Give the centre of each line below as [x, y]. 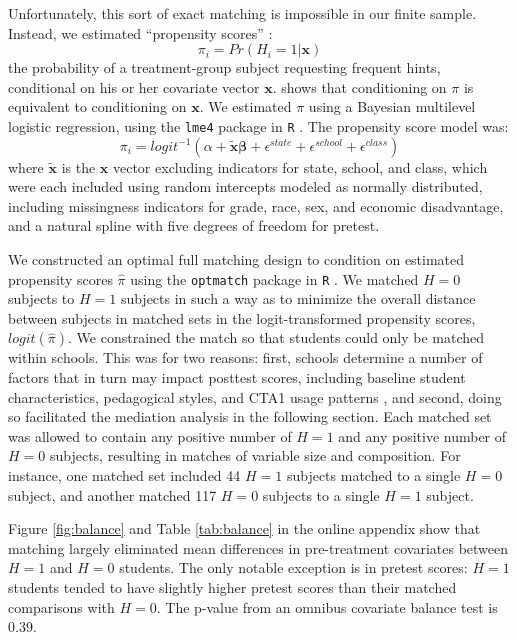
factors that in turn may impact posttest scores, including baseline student [237, 377]
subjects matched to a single [373, 475]
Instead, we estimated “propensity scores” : [140, 32]
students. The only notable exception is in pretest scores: [293, 567]
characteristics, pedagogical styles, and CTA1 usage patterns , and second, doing [255, 396]
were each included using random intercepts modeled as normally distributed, [245, 186]
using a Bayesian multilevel [392, 106]
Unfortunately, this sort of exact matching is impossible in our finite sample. [242, 13]
